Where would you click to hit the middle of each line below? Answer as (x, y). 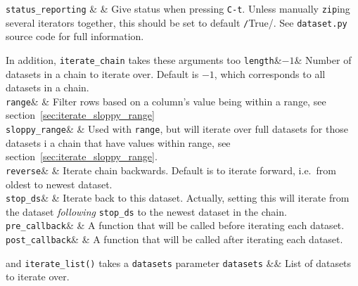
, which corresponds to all (270, 73)
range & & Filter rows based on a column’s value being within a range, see (166, 101)
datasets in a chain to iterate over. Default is (102, 73)
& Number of (323, 59)
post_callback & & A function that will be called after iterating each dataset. (174, 239)
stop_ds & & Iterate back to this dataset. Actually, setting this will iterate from (178, 198)
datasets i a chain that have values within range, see (118, 142)
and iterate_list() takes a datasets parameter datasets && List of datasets (179, 262)
